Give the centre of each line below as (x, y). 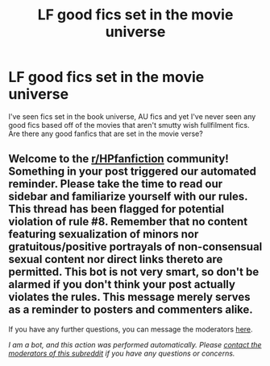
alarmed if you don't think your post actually (122, 284)
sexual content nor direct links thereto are (116, 259)
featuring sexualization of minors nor (104, 234)
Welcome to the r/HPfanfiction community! (119, 159)
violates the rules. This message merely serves (130, 297)
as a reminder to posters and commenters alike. (131, 310)
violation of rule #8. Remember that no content (128, 222)
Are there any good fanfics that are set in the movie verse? (106, 134)
